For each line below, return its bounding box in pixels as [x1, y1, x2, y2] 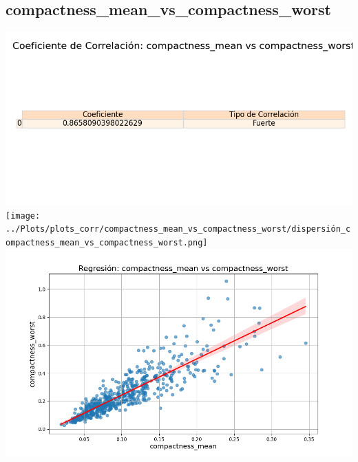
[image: [6, 210, 41, 221]
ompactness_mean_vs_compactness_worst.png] [6, 238, 208, 248]
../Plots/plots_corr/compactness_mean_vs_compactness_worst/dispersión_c [6, 224, 351, 234]
